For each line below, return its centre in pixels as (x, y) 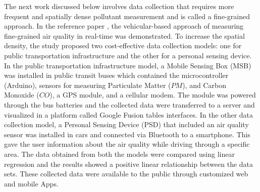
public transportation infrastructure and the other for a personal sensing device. (128, 55)
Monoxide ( (22, 95)
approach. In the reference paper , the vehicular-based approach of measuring (124, 26)
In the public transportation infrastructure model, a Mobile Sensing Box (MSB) (128, 65)
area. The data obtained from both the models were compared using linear (119, 154)
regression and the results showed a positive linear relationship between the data (129, 164)
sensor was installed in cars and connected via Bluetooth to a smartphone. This (127, 134)
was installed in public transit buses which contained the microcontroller (116, 75)
